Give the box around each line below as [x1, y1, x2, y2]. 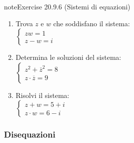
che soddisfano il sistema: [53, 18, 130, 28]
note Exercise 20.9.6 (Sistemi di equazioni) [4, 1, 131, 11]
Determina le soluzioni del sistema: [15, 52, 121, 62]
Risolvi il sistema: [15, 90, 69, 100]
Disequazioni [4, 128, 55, 141]
